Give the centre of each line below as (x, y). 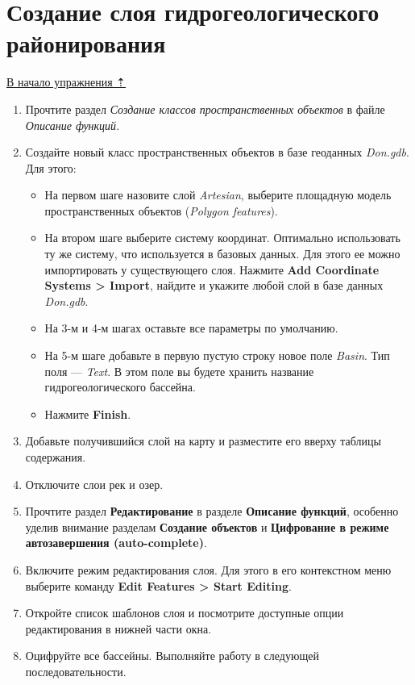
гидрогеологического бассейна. (120, 387)
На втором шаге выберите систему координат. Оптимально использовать (222, 238)
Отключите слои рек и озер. (94, 484)
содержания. (56, 457)
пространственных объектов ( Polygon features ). (161, 210)
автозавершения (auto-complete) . (116, 543)
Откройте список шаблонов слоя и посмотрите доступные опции (185, 613)
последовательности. (76, 671)
